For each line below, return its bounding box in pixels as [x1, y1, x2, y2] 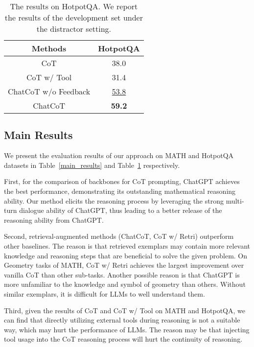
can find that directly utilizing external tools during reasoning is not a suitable [4, 315, 240, 325]
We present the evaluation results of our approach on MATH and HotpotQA [4, 150, 234, 161]
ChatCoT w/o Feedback [8, 86, 91, 97]
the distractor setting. [36, 23, 112, 34]
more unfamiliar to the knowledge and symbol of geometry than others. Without [4, 279, 246, 289]
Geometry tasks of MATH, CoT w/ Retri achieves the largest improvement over [4, 260, 244, 270]
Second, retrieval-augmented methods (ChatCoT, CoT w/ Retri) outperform [4, 231, 234, 241]
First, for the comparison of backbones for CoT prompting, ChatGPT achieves [4, 176, 240, 186]
